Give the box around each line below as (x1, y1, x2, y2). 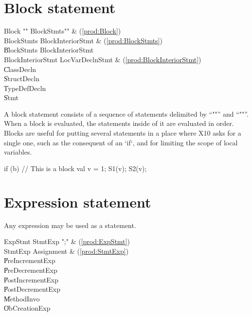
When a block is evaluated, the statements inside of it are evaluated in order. (4, 118, 234, 128)
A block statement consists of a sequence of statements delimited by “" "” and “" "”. (4, 108, 249, 119)
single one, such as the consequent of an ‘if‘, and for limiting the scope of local (4, 137, 238, 147)
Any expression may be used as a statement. (4, 220, 136, 230)
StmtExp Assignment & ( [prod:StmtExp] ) (4, 246, 129, 256)
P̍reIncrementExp (4, 255, 55, 265)
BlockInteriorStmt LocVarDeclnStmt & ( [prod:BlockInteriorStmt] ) (4, 54, 201, 64)
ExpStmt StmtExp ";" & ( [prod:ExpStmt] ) (4, 236, 130, 246)
